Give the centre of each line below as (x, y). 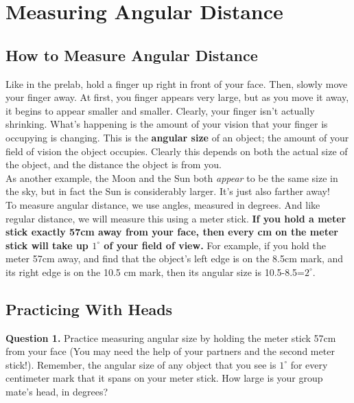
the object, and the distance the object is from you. (114, 164)
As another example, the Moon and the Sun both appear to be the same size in (172, 177)
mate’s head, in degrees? (57, 392)
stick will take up (47, 245)
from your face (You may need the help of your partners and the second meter (170, 351)
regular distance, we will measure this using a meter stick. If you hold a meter (176, 218)
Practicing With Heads (89, 309)
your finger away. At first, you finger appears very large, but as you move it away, (177, 97)
